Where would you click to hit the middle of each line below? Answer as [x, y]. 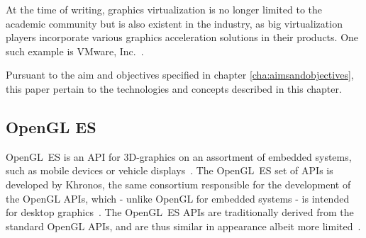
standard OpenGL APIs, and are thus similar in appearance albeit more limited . [183, 226]
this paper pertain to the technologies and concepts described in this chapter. [174, 88]
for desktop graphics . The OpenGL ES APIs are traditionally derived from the [180, 212]
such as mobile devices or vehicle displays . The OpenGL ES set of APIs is [170, 170]
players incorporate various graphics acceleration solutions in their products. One [182, 37]
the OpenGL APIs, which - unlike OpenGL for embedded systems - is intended [178, 198]
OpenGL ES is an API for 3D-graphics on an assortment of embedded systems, [179, 156]
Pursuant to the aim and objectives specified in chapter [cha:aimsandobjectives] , [180, 75]
